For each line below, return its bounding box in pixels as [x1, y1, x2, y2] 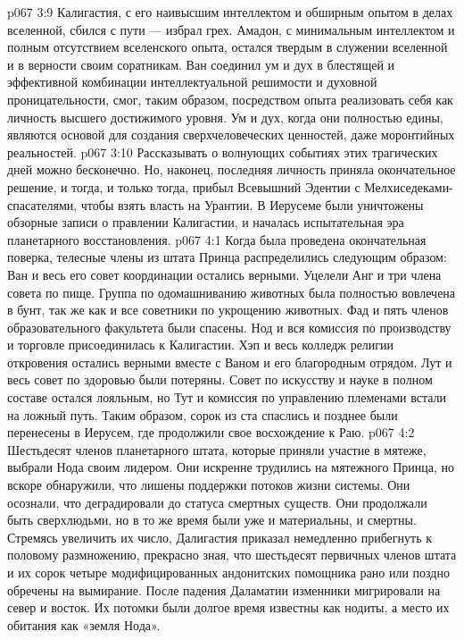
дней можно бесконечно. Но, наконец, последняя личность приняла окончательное [7, 160, 456, 179]
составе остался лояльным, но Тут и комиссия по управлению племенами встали [7, 388, 447, 407]
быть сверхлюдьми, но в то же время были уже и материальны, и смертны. [7, 510, 417, 529]
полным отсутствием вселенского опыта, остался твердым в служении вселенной [7, 38, 448, 56]
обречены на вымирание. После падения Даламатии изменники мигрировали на [7, 580, 441, 599]
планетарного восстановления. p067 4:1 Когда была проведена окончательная [7, 230, 427, 248]
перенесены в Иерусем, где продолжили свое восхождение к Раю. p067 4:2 [7, 423, 415, 442]
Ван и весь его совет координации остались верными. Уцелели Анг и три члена [7, 265, 442, 283]
